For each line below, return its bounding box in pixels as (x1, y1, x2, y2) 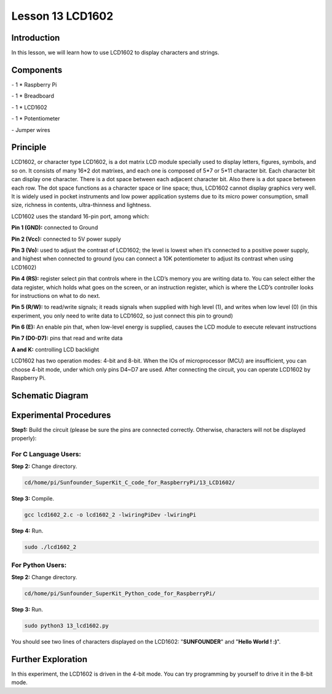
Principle (11, 142, 47, 153)
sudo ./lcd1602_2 (24, 544, 77, 551)
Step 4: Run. (11, 527, 44, 534)
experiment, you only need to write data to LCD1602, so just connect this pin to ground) (11, 312, 233, 319)
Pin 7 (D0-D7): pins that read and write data (11, 335, 123, 342)
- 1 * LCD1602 (11, 103, 47, 111)
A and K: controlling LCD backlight (11, 346, 100, 353)
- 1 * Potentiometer (11, 115, 60, 122)
